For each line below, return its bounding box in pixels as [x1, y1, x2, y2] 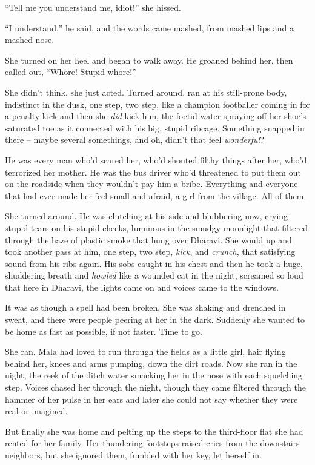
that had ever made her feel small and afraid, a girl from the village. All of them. [5, 189, 307, 202]
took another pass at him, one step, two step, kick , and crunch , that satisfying [5, 245, 296, 258]
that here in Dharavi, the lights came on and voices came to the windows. [5, 280, 279, 293]
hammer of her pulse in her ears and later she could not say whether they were [5, 392, 298, 405]
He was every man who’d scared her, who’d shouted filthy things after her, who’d [5, 153, 307, 166]
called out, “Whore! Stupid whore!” [5, 65, 136, 78]
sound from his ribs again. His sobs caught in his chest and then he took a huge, [5, 257, 303, 269]
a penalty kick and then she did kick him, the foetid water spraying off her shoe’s [5, 110, 307, 122]
